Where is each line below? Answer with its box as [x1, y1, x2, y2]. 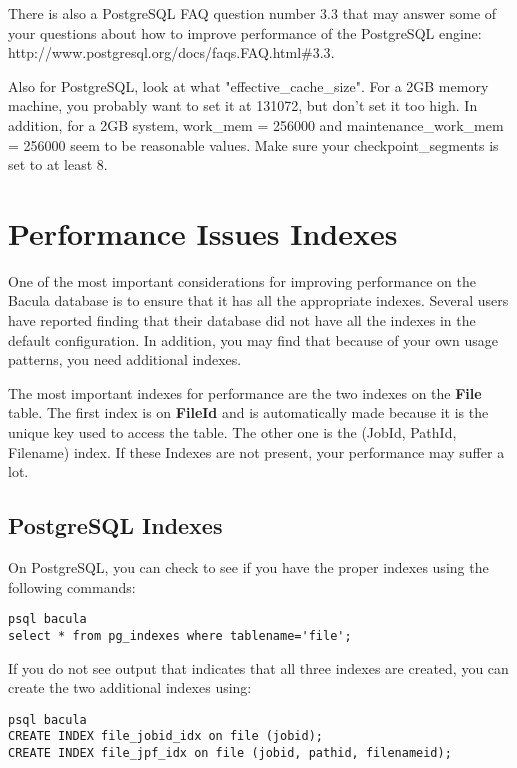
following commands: [8, 576, 136, 597]
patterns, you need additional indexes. [8, 349, 242, 370]
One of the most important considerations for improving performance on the [8, 270, 476, 291]
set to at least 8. [8, 154, 108, 175]
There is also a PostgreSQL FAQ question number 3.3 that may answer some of [8, 3, 497, 23]
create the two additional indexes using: [8, 677, 252, 698]
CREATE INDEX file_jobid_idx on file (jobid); [8, 729, 323, 744]
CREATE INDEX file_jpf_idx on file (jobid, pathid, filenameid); [8, 746, 452, 761]
